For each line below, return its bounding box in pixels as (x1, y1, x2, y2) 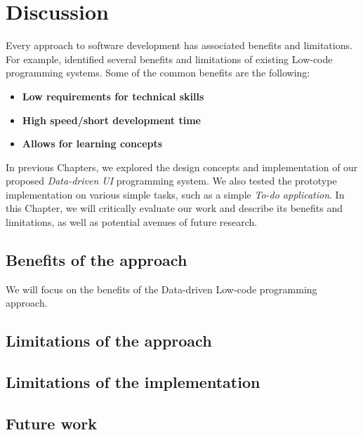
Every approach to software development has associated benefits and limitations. (6, 38, 352, 53)
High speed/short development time (22, 112, 201, 127)
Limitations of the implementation (6, 371, 260, 393)
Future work (6, 413, 98, 434)
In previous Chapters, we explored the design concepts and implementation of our (6, 159, 358, 174)
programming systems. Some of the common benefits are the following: (6, 65, 310, 80)
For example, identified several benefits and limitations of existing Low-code (6, 51, 333, 66)
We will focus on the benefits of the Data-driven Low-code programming (6, 281, 317, 296)
